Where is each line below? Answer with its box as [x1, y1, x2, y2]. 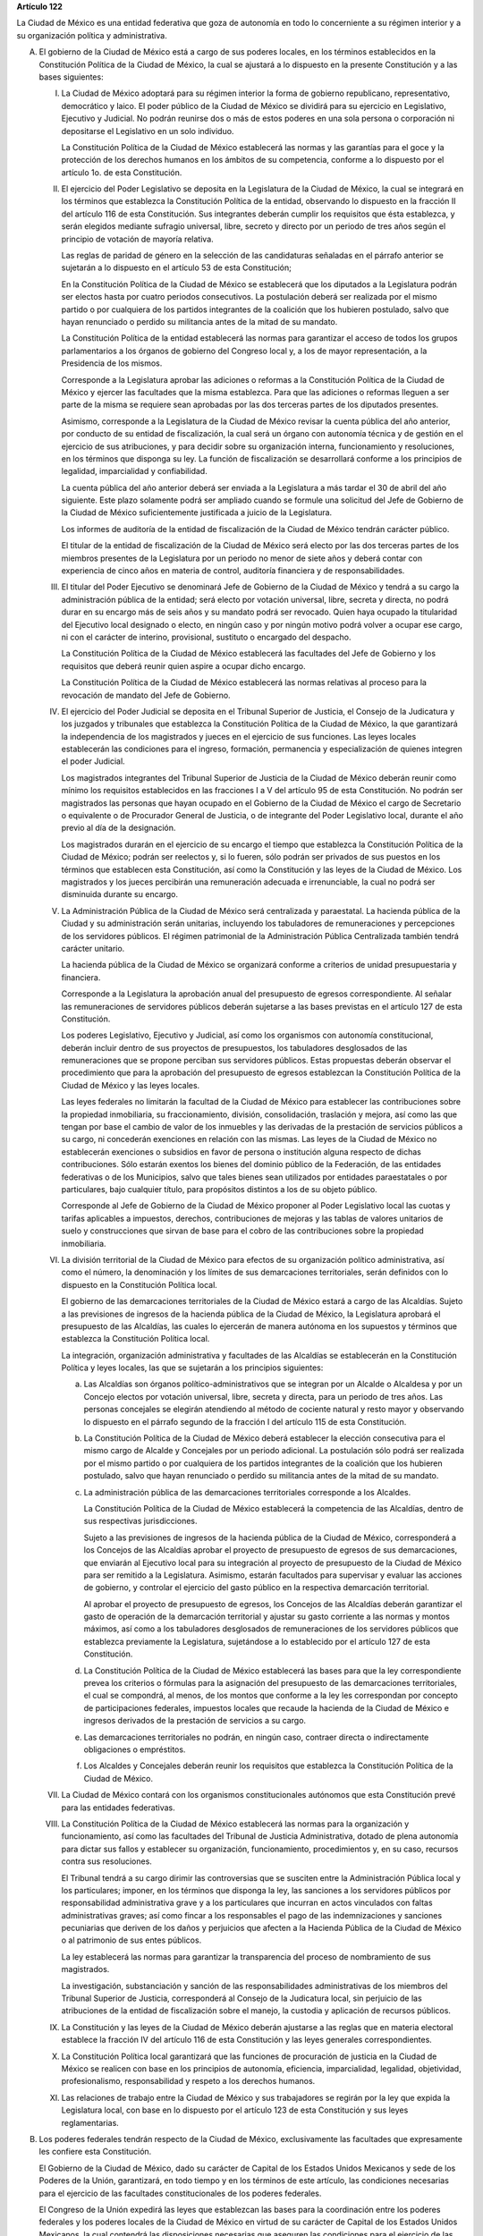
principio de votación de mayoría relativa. [61, 233, 214, 244]
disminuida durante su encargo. [61, 889, 179, 900]
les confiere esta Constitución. [38, 2147, 152, 2157]
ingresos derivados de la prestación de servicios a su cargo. [83, 1715, 307, 1726]
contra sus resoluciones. [61, 1856, 152, 1867]
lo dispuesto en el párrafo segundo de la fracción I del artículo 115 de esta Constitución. [83, 1416, 407, 1427]
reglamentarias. [61, 2117, 120, 2128]
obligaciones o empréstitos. [83, 1744, 186, 1755]
